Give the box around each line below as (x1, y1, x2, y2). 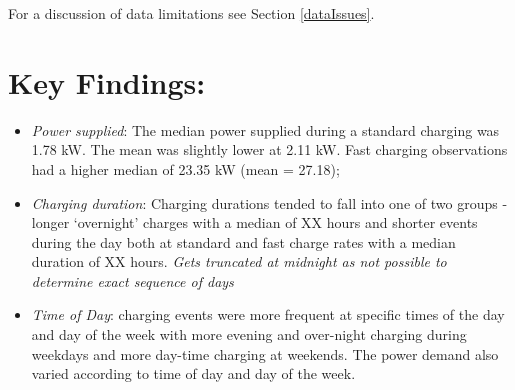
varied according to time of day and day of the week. (31, 363, 356, 384)
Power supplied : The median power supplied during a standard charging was (31, 119, 500, 140)
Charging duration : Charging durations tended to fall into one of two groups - (31, 192, 508, 213)
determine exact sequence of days (31, 270, 234, 291)
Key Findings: (8, 61, 206, 102)
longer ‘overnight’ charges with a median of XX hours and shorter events (31, 212, 478, 233)
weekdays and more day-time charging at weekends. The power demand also (31, 343, 499, 364)
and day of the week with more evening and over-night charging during (31, 324, 467, 345)
